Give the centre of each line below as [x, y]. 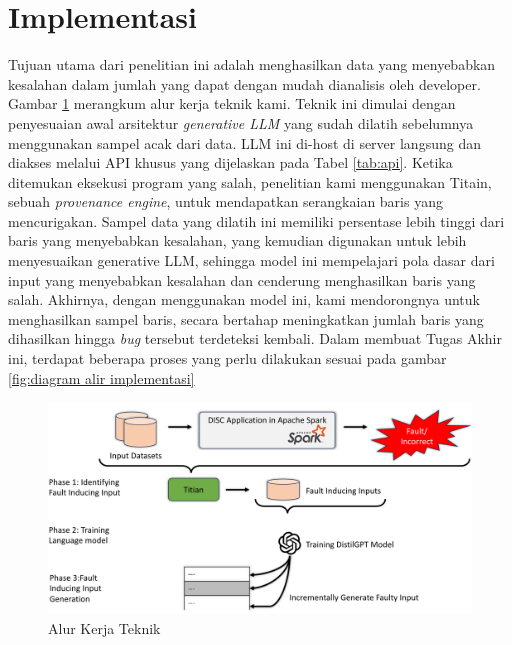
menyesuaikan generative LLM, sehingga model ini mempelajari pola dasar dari [251, 260]
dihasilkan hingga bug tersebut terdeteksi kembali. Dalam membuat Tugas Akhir [255, 338]
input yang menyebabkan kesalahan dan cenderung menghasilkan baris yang [242, 279]
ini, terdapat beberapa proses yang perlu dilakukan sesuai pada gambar [227, 358]
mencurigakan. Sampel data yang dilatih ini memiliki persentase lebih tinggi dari [256, 220]
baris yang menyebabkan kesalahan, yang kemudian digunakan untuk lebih [237, 240]
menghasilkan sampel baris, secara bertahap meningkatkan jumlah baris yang [246, 318]
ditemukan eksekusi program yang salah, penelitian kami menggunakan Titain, [250, 181]
